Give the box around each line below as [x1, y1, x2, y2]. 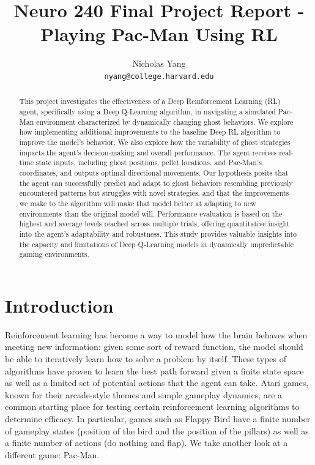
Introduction [5, 292, 114, 318]
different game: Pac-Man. [5, 448, 100, 461]
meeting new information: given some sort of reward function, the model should [5, 340, 303, 353]
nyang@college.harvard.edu [104, 72, 214, 81]
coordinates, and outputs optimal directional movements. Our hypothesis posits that [19, 167, 289, 177]
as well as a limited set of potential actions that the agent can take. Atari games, [5, 376, 309, 389]
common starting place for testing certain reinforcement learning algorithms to [5, 400, 300, 413]
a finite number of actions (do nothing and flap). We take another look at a [5, 436, 288, 449]
